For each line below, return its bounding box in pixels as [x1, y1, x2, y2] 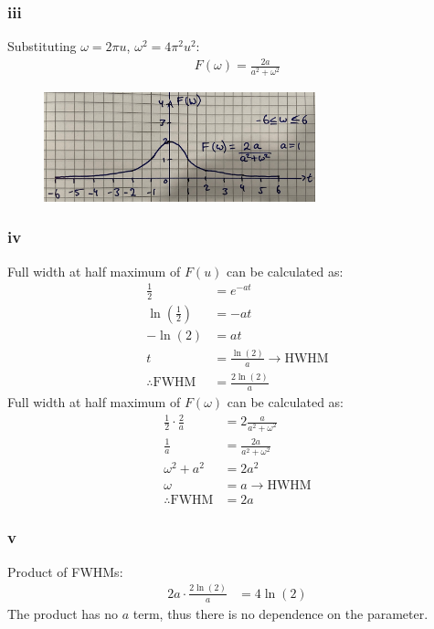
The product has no [7, 603, 119, 623]
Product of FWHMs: [7, 561, 123, 581]
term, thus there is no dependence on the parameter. [132, 603, 429, 623]
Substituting [7, 37, 77, 56]
